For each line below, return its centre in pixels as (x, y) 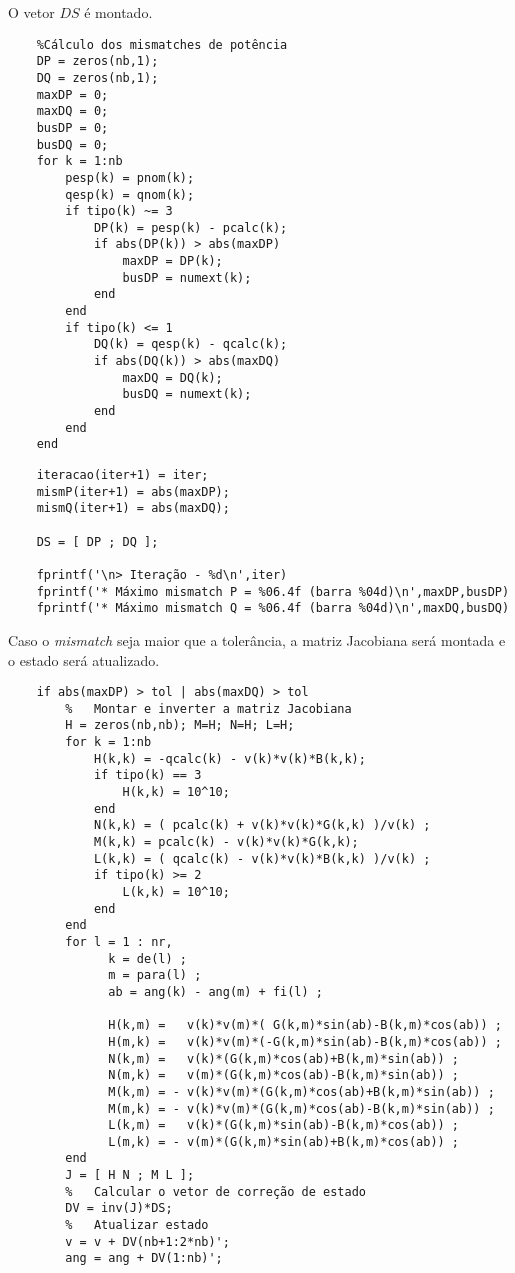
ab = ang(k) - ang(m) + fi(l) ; (215, 991)
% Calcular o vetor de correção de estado (215, 1191)
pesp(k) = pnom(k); (130, 177)
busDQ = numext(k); (187, 394)
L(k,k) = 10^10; (176, 891)
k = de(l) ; (147, 958)
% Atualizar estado (137, 1225)
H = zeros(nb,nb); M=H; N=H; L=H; (180, 725)
